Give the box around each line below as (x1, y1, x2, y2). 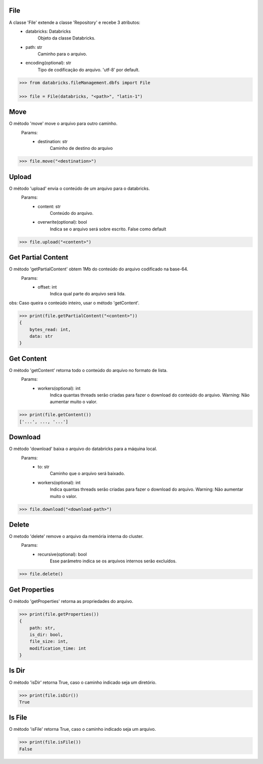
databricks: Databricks (25, 28, 71, 34)
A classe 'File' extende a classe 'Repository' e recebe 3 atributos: (9, 20, 141, 25)
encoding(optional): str (25, 60, 72, 66)
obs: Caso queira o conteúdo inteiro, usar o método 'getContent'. (9, 300, 140, 306)
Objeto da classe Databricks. (38, 35, 96, 41)
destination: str (38, 138, 68, 144)
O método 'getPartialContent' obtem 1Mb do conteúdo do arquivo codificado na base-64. (9, 266, 188, 272)
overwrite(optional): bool (38, 219, 87, 225)
